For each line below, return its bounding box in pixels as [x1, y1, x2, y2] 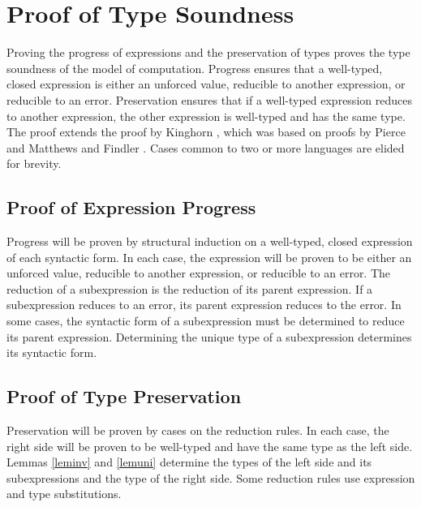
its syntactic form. [6, 344, 97, 361]
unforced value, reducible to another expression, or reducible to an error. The [6, 264, 391, 281]
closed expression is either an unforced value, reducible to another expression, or [6, 75, 406, 92]
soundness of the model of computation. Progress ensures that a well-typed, [6, 59, 383, 76]
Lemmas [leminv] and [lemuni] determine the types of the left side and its [6, 453, 372, 470]
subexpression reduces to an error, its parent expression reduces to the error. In [6, 296, 402, 313]
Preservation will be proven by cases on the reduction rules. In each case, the [6, 422, 389, 439]
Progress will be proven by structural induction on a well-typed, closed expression [6, 233, 413, 250]
